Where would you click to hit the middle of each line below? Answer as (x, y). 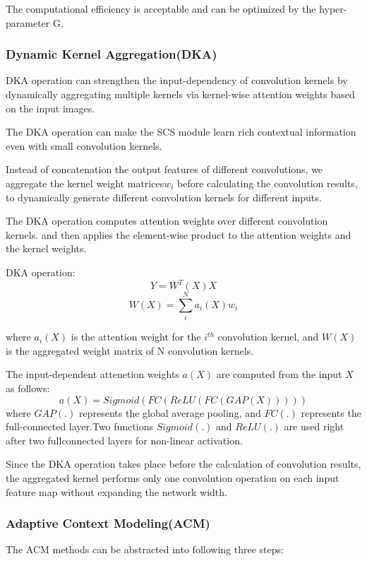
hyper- (333, 8)
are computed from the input (279, 374)
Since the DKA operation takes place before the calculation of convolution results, (183, 464)
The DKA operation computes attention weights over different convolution (167, 221)
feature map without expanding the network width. (116, 491)
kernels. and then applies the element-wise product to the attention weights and (179, 234)
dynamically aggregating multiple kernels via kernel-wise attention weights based (180, 94)
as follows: (28, 388)
